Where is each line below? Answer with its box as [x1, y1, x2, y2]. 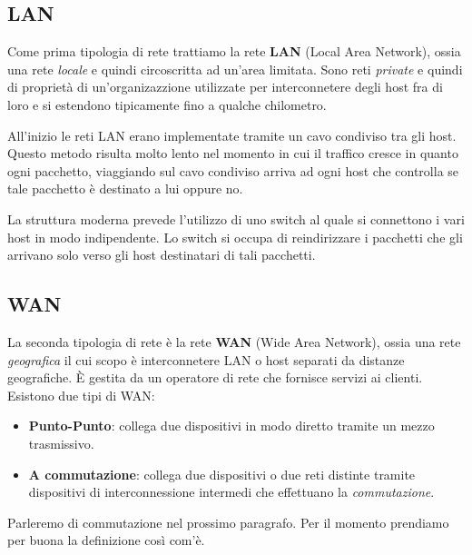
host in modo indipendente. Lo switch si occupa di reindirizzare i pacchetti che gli [7, 227, 463, 246]
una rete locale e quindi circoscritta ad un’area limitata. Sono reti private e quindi [7, 59, 463, 78]
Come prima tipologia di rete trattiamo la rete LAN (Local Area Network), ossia [7, 42, 461, 61]
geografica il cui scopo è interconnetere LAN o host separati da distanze [7, 350, 405, 369]
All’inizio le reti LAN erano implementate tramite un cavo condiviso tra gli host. [7, 125, 457, 144]
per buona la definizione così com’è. [7, 530, 205, 550]
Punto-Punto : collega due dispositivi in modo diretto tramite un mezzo [28, 416, 435, 435]
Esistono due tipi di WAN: [7, 385, 155, 404]
